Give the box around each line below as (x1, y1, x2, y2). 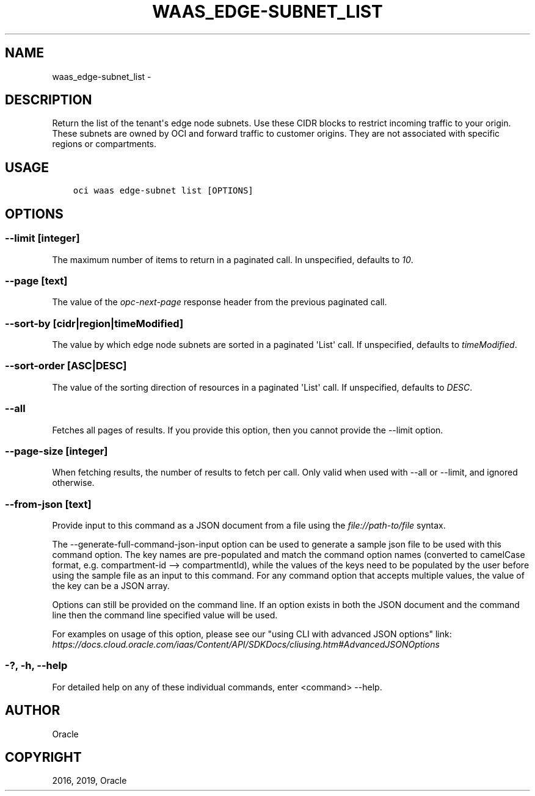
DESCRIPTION (5, 92, 92, 108)
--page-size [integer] (5, 444, 108, 457)
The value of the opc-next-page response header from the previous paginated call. (52, 297, 387, 308)
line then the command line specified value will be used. (52, 610, 278, 620)
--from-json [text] (5, 497, 92, 510)
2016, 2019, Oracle (52, 775, 127, 786)
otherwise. (52, 477, 95, 488)
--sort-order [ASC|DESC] (5, 360, 127, 372)
